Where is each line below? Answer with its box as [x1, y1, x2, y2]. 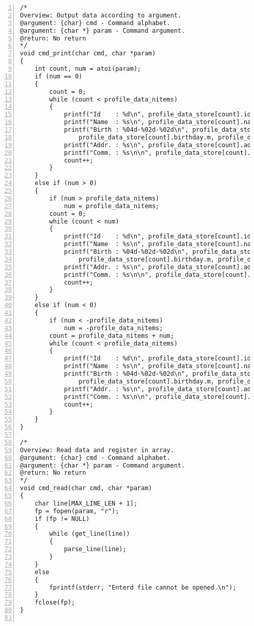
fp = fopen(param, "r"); [34, 507, 119, 515]
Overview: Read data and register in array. [20, 446, 174, 454]
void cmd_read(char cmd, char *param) [20, 484, 152, 492]
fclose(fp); [34, 599, 75, 607]
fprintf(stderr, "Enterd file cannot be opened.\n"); [49, 583, 237, 591]
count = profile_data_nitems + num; [49, 332, 174, 339]
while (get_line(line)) [49, 530, 130, 538]
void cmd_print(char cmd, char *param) [20, 50, 156, 57]
